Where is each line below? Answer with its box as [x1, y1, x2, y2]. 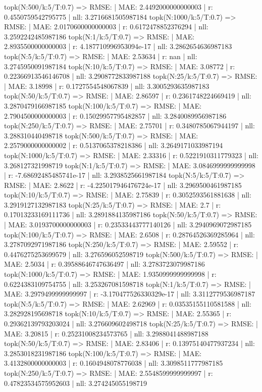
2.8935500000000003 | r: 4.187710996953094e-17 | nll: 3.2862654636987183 [4, 41, 232, 52]
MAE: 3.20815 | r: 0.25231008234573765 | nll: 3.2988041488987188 [4, 328, 208, 338]
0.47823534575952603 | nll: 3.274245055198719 [4, 377, 147, 388]
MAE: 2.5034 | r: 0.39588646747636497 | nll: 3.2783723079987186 [4, 259, 205, 269]
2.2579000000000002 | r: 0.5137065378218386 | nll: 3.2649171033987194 [4, 140, 223, 151]
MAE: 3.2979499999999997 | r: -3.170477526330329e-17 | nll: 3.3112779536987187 [4, 288, 255, 299]
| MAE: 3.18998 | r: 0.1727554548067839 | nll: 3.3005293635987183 [4, 80, 209, 91]
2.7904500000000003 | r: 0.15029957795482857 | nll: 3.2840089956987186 [4, 110, 227, 121]
